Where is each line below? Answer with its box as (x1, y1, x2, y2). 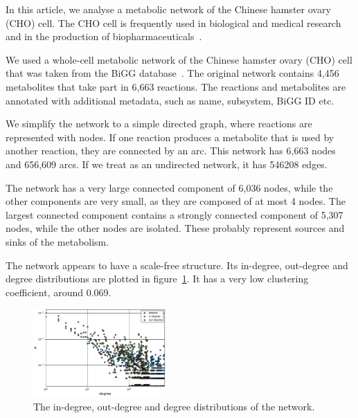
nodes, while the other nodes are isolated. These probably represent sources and (6, 221, 345, 235)
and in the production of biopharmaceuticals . (6, 29, 202, 44)
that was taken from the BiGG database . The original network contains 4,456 (6, 66, 339, 80)
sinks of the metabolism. (6, 234, 109, 248)
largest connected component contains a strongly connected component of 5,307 (6, 207, 343, 221)
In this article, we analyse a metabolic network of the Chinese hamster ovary (6, 2, 331, 16)
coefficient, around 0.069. (6, 284, 111, 299)
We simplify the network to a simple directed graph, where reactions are (6, 116, 312, 131)
